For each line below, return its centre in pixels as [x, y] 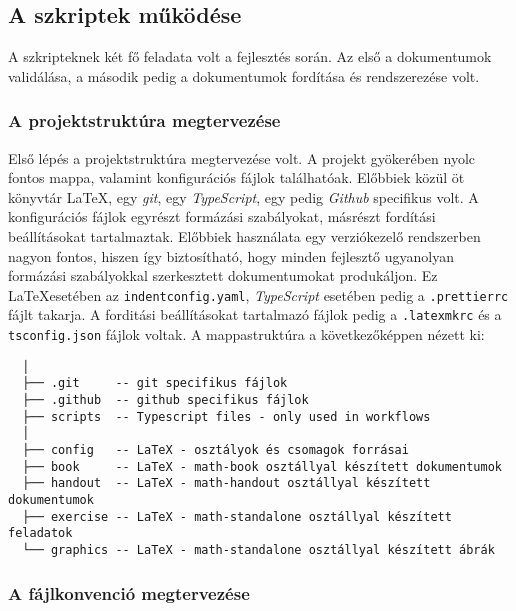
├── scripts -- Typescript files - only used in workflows [226, 416]
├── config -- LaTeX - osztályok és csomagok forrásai [215, 450]
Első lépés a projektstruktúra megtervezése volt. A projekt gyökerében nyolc [241, 157]
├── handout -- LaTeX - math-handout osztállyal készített [226, 483]
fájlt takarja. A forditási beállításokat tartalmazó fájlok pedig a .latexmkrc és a [255, 314]
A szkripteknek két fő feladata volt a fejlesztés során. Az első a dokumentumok [250, 56]
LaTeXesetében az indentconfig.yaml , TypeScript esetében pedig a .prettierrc [258, 294]
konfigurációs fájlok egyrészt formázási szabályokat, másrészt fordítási [222, 216]
